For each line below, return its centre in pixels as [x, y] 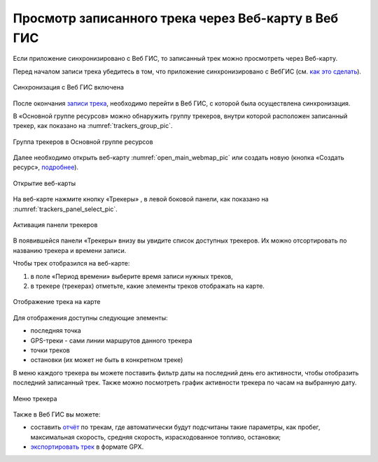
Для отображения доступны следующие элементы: [90, 317]
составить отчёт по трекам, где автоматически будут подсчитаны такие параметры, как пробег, [175, 427]
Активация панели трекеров [55, 225]
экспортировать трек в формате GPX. [87, 447]
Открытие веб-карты [44, 183]
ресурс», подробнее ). [46, 167]
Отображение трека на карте [57, 302]
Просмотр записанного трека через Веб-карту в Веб [176, 18]
